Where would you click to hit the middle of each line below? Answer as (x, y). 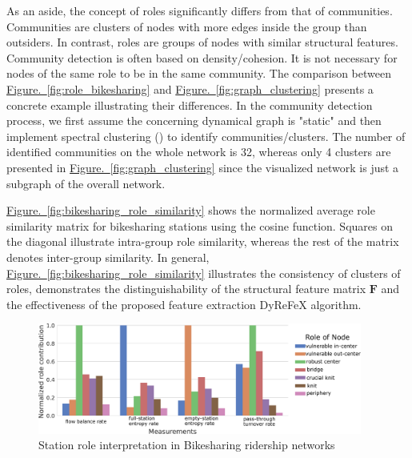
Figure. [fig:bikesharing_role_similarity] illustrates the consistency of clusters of (204, 273)
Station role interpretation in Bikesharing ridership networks (187, 445)
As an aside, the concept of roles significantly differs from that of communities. (200, 10)
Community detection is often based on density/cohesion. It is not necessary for (202, 57)
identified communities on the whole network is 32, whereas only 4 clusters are (199, 152)
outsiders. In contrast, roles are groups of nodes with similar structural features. (202, 42)
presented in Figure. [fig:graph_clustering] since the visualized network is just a (203, 167)
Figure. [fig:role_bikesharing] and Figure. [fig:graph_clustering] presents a (190, 88)
